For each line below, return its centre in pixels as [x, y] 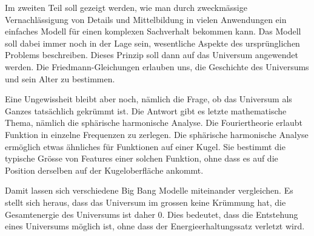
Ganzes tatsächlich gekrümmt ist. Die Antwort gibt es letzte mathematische [146, 110]
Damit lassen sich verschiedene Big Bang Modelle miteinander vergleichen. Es [149, 190]
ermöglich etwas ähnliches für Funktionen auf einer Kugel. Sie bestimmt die [145, 146]
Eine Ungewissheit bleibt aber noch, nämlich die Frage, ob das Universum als [149, 99]
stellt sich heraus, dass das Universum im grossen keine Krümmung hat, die [145, 202]
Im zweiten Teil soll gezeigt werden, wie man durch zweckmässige [126, 7]
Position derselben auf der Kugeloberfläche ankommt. [104, 170]
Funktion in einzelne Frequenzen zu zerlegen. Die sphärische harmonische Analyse [157, 134]
